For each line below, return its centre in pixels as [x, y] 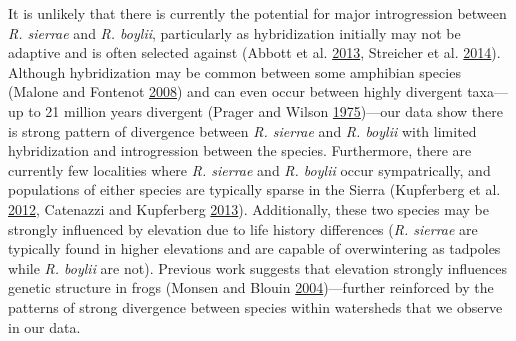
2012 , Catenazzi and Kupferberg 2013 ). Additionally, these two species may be [248, 208]
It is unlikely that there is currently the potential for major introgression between [257, 13]
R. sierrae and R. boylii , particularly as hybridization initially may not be [234, 32]
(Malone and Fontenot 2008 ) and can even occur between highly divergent [235, 91]
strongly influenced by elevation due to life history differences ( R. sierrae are [243, 228]
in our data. [44, 326]
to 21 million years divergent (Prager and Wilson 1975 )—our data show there [265, 110]
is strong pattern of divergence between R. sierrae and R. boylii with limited [242, 130]
